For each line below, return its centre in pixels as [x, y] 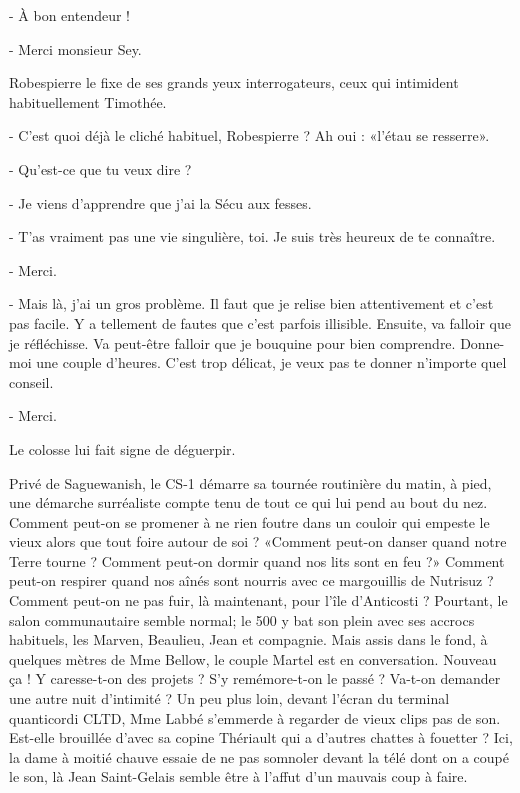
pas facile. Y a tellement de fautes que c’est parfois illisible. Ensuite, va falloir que [260, 322]
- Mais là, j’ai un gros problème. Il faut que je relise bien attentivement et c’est [251, 303]
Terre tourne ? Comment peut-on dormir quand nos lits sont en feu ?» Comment [257, 560]
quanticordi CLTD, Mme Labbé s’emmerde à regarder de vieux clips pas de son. [255, 717]
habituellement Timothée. [88, 101]
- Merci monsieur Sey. [75, 48]
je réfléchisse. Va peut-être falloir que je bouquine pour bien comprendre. [232, 342]
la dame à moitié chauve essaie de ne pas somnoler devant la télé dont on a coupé [259, 756]
